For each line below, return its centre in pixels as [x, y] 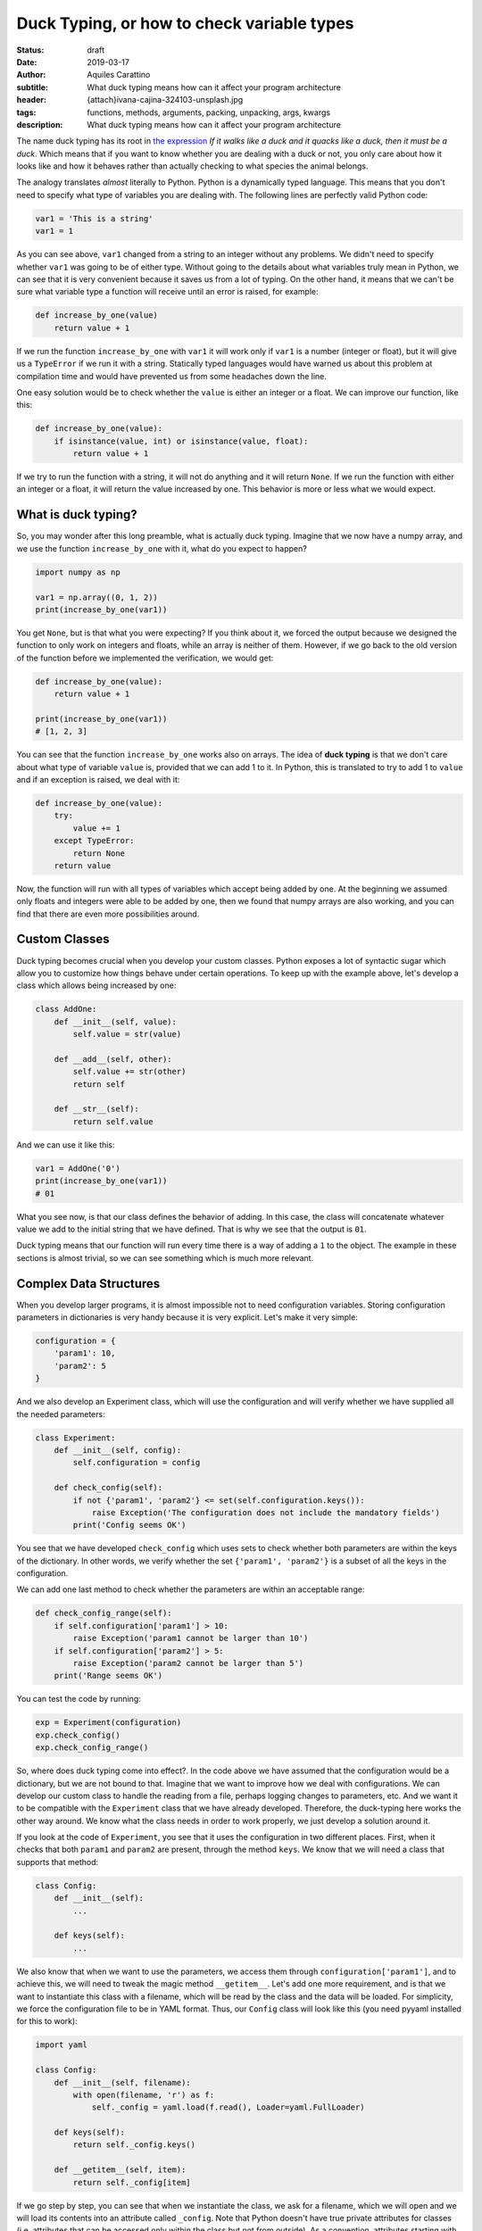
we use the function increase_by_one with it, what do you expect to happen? [162, 548]
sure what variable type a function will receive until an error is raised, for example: [167, 292]
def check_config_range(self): [104, 1613]
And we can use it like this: [66, 1145]
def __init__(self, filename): [122, 2082]
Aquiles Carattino [119, 75]
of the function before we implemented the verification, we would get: [145, 658]
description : [40, 124]
